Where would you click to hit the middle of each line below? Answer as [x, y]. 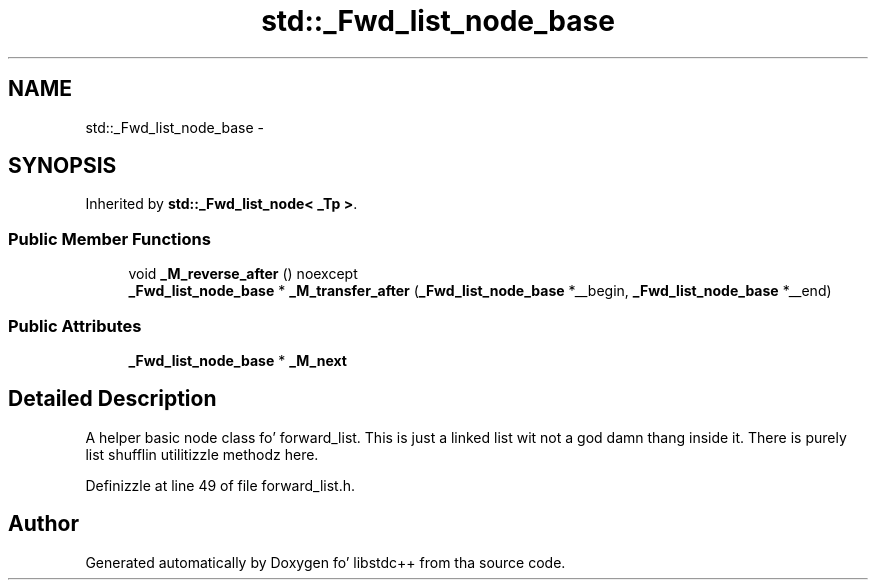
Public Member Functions [109, 238]
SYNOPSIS [62, 166]
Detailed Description [112, 399]
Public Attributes [75, 325]
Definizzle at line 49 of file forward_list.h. [220, 485]
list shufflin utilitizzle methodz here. [202, 454]
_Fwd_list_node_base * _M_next [237, 360]
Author [43, 524]
